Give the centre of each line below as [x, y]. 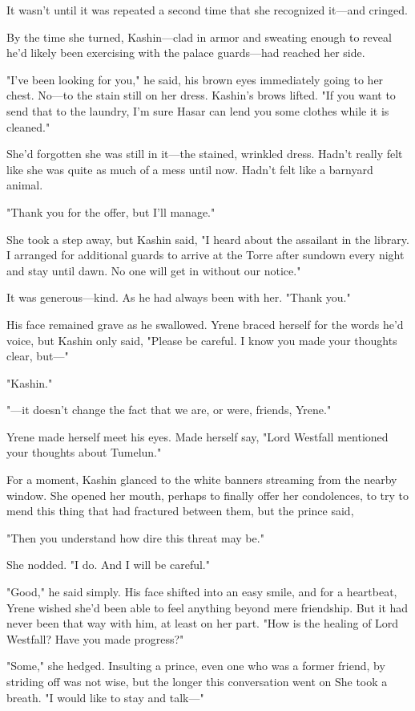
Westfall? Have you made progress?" [95, 638]
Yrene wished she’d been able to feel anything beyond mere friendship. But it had [207, 607]
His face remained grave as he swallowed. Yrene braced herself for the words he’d [205, 324]
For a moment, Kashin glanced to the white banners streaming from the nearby [202, 479]
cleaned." [28, 126]
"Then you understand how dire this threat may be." [135, 537]
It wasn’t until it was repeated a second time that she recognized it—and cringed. [207, 10]
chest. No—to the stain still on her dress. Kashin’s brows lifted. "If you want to [201, 95]
